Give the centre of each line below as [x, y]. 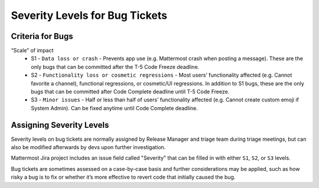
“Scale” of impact [32, 51]
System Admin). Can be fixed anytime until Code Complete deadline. [114, 108]
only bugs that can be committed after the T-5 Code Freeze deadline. [115, 67]
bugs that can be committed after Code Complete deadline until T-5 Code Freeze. [130, 92]
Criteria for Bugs [42, 36]
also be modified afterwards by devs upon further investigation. [88, 147]
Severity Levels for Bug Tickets [89, 15]
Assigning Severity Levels [60, 125]
